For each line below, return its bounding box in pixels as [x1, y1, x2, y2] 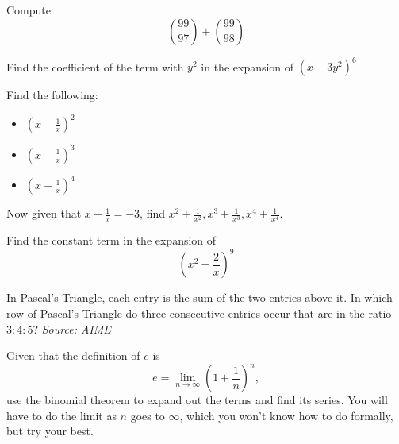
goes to [130, 407, 165, 423]
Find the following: [6, 87, 98, 103]
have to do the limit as [6, 407, 117, 423]
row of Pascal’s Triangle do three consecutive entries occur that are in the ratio [6, 305, 392, 322]
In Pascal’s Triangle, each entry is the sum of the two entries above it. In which [6, 289, 393, 306]
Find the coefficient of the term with [6, 58, 184, 75]
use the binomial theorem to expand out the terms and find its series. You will [6, 392, 388, 408]
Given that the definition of [6, 347, 140, 364]
